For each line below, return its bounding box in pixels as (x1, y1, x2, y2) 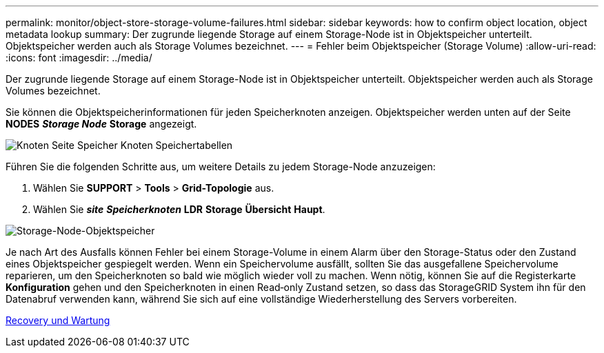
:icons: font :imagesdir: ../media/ (6, 52, 152, 63)
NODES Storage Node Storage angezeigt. (6, 118, 197, 130)
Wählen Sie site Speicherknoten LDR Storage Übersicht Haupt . (33, 203, 325, 215)
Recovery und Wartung (6, 314, 110, 326)
